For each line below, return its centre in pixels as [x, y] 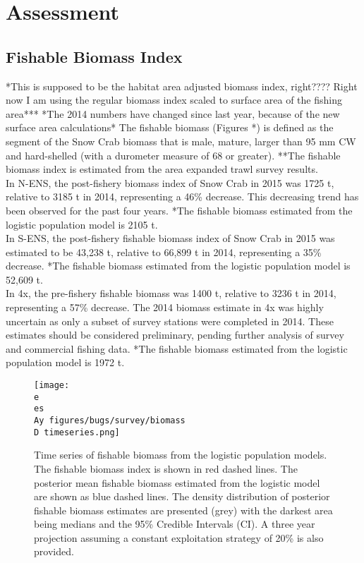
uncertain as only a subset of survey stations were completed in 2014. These [170, 321]
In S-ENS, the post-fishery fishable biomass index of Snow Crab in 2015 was [170, 238]
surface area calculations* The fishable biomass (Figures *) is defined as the [170, 127]
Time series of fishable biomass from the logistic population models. [181, 455]
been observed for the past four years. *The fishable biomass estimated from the [179, 210]
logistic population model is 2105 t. [82, 224]
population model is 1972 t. [65, 362]
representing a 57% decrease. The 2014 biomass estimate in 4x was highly [165, 307]
